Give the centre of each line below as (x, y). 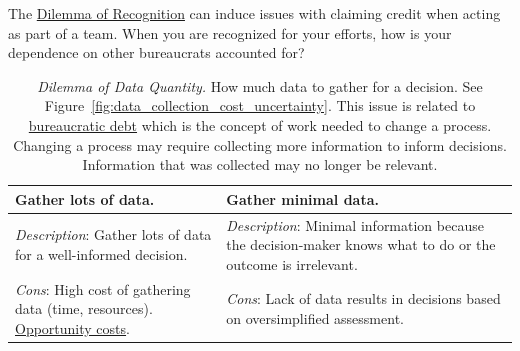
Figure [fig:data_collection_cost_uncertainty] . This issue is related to (260, 105)
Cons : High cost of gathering (103, 288)
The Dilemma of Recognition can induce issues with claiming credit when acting (254, 13)
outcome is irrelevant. (292, 263)
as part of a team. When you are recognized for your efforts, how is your (230, 32)
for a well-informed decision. (101, 253)
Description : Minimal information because (355, 224)
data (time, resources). (84, 308)
